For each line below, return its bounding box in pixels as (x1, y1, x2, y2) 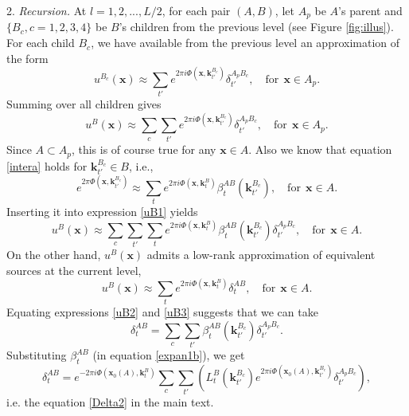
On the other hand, (6, 246, 101, 263)
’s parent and (338, 2, 403, 18)
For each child (6, 34, 75, 51)
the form (6, 49, 49, 66)
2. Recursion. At (6, 2, 87, 18)
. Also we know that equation (248, 141, 392, 158)
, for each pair (162, 2, 231, 18)
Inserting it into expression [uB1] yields (6, 203, 198, 220)
